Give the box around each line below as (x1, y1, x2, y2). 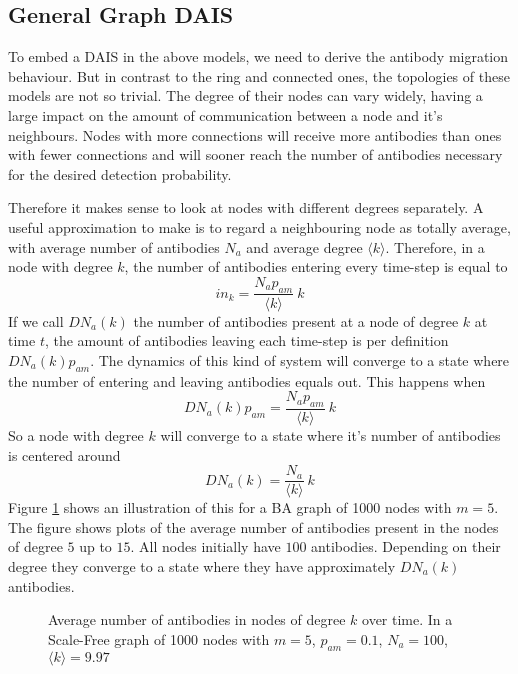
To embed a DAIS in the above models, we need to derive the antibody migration (8, 46, 509, 67)
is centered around (8, 444, 121, 465)
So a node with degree (8, 424, 144, 445)
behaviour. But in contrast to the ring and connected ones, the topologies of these (8, 65, 510, 86)
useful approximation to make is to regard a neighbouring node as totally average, (8, 216, 511, 237)
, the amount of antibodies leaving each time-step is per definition (44, 330, 449, 351)
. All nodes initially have (130, 536, 281, 557)
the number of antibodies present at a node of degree (133, 310, 459, 331)
